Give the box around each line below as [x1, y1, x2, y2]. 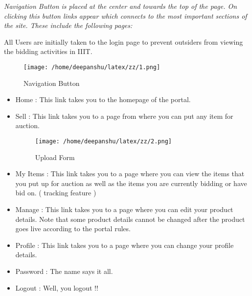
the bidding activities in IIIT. [4, 46, 92, 56]
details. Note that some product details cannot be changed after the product [15, 214, 245, 224]
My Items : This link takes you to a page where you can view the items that [15, 168, 245, 179]
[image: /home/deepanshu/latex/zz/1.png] [23, 63, 160, 71]
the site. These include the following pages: [4, 20, 133, 30]
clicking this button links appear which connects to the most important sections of [4, 10, 247, 21]
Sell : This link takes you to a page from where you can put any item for [15, 110, 233, 121]
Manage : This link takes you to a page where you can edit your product [15, 204, 233, 215]
